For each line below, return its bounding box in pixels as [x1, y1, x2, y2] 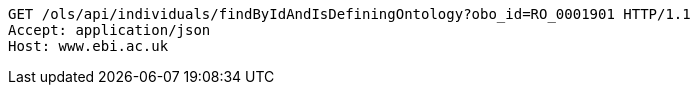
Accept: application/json [8, 22, 211, 38]
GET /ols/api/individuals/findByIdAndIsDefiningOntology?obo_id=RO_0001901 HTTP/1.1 [8, 6, 691, 22]
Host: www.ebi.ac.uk [8, 38, 169, 54]
